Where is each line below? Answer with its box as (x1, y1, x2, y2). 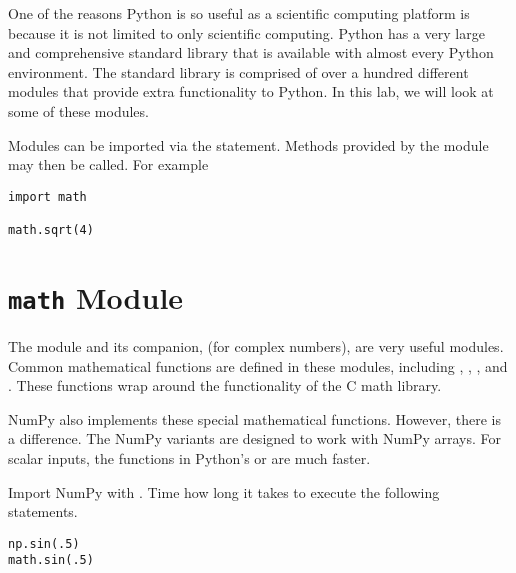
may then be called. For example (8, 154, 209, 175)
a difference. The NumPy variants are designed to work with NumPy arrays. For (8, 428, 502, 449)
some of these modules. (8, 100, 149, 121)
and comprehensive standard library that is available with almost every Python (8, 42, 494, 63)
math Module (8, 276, 184, 317)
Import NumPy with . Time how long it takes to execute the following (8, 481, 440, 502)
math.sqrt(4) (8, 223, 94, 238)
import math (8, 189, 87, 204)
